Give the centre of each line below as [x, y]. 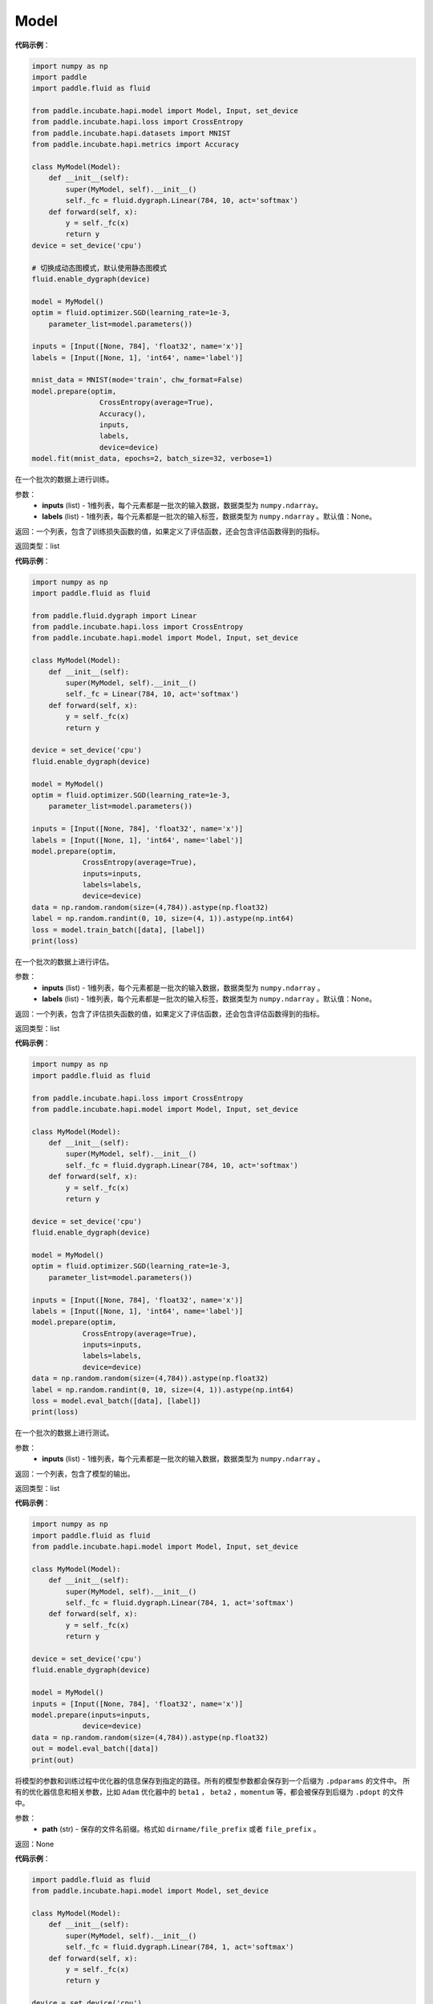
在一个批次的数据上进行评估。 [64, 962]
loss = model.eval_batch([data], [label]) [116, 1401]
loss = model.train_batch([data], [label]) [119, 929]
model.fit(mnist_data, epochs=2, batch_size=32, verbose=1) [152, 459]
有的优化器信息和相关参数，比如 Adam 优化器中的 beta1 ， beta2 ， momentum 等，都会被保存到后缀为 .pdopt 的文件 [209, 1792]
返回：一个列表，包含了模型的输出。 [75, 1473]
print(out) [53, 1760]
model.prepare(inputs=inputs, [91, 1715]
